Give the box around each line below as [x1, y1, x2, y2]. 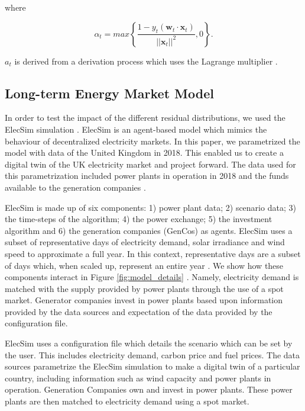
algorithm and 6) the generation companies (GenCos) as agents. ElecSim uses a [5, 224, 293, 236]
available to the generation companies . [5, 181, 146, 193]
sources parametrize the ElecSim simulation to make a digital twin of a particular [5, 360, 300, 373]
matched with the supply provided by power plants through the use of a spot [5, 282, 284, 294]
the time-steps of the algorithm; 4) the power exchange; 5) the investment [5, 213, 272, 225]
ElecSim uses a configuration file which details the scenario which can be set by [5, 337, 293, 349]
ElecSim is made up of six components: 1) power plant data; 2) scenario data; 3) [5, 201, 296, 213]
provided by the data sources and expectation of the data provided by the [5, 305, 272, 317]
